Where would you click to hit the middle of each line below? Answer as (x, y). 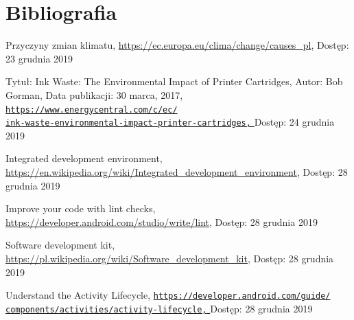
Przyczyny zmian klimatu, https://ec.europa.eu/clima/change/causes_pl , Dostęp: (177, 45)
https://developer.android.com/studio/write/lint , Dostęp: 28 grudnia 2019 (162, 221)
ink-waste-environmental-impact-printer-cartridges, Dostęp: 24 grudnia (170, 122)
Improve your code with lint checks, (81, 208)
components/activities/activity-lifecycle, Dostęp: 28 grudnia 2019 (159, 308)
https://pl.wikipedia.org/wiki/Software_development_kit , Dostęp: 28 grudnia (170, 258)
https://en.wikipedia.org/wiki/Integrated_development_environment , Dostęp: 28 (177, 172)
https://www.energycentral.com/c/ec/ (92, 110)
